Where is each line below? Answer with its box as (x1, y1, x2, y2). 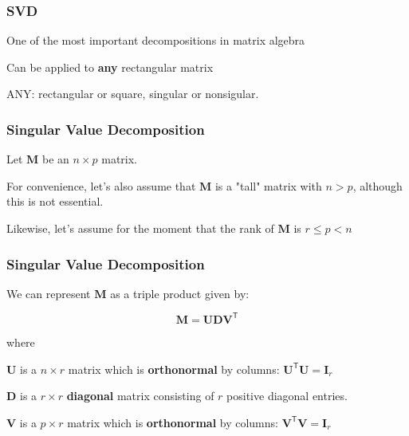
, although (352, 177, 403, 194)
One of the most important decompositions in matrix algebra (6, 32, 305, 49)
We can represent (6, 285, 91, 301)
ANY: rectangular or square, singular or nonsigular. (6, 85, 259, 102)
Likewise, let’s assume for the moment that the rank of (6, 220, 274, 236)
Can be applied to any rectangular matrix (6, 58, 214, 75)
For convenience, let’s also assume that (6, 177, 196, 194)
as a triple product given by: (110, 285, 250, 301)
